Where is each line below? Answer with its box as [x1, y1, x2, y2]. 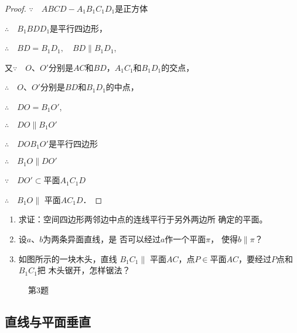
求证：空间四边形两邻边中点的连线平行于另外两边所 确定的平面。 [18, 213, 268, 225]
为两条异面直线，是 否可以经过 [43, 232, 161, 245]
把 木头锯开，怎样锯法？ [37, 264, 131, 276]
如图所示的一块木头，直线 [18, 252, 117, 265]
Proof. [5, 2, 26, 14]
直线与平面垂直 [5, 312, 91, 330]
